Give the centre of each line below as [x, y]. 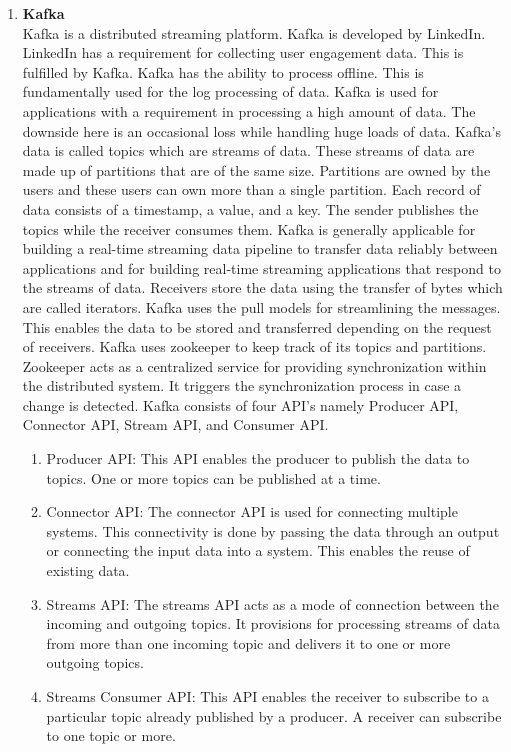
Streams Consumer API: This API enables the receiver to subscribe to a [267, 696]
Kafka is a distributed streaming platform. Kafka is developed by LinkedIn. [254, 32]
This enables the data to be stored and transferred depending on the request [257, 326]
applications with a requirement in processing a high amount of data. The [249, 110]
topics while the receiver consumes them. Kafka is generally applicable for [249, 228]
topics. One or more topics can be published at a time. [213, 477]
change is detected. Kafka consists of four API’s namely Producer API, [240, 404]
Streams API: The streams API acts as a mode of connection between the [272, 603]
